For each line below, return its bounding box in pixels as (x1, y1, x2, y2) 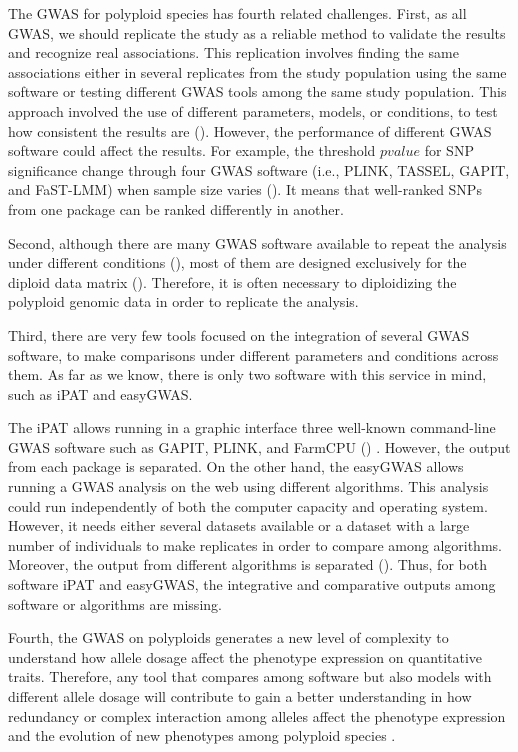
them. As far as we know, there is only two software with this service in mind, (8, 364, 487, 385)
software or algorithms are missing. (8, 593, 222, 614)
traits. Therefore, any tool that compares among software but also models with (8, 666, 492, 687)
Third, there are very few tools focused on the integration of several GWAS (8, 324, 470, 345)
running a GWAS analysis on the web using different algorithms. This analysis (8, 476, 489, 497)
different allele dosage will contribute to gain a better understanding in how (8, 686, 472, 706)
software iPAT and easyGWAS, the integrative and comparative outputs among (8, 574, 496, 595)
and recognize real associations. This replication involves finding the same (8, 42, 459, 63)
